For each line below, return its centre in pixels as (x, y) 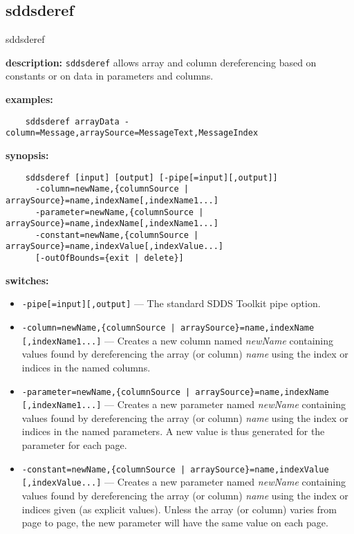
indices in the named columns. (86, 367)
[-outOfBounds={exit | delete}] (109, 258)
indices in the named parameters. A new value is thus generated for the (173, 431)
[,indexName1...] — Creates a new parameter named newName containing (184, 404)
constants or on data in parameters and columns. (110, 76)
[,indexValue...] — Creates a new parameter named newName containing (184, 482)
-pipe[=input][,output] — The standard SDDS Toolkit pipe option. (171, 303)
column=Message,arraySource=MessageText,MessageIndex (132, 133)
